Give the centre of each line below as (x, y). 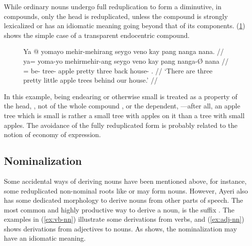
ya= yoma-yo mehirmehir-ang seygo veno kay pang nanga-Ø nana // (126, 61)
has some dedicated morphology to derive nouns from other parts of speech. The (124, 200)
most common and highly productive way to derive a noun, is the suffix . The (119, 209)
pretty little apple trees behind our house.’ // (91, 80)
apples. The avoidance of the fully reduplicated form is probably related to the (121, 125)
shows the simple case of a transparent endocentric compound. (97, 35)
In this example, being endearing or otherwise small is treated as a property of (121, 96)
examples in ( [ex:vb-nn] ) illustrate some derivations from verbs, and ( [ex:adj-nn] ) (124, 219)
